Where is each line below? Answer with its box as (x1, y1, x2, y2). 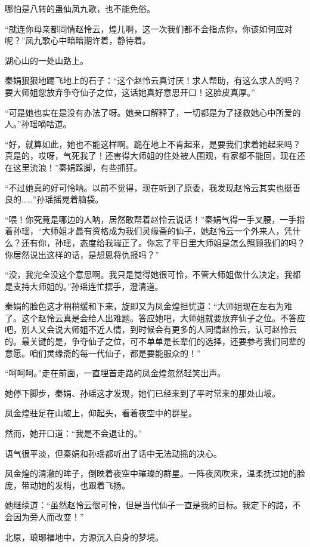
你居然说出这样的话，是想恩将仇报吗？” (5, 248, 159, 260)
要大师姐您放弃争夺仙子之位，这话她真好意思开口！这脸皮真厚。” (5, 85, 255, 98)
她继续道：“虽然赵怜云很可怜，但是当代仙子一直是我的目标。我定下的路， (5, 499, 293, 511)
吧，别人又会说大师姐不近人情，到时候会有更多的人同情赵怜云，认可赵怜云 (5, 323, 297, 336)
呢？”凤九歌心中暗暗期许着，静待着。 (5, 34, 151, 47)
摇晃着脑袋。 (53, 193, 104, 205)
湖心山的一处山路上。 (5, 54, 88, 66)
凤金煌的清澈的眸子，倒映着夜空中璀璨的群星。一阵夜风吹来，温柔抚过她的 (5, 467, 297, 480)
